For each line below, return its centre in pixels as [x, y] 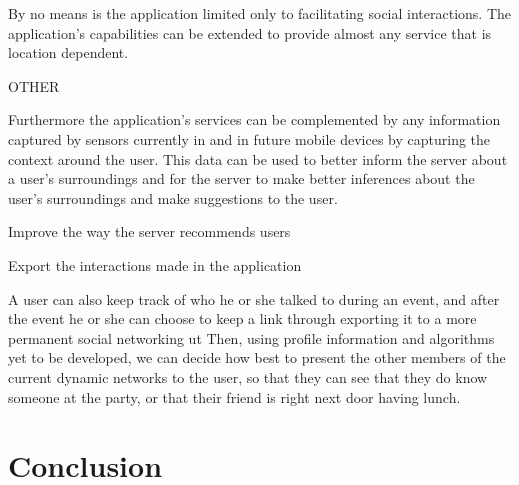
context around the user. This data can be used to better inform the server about [258, 158]
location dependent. [68, 52]
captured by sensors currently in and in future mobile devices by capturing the [249, 138]
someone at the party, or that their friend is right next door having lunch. [234, 396]
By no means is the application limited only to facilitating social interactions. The [259, 13]
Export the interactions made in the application [155, 264]
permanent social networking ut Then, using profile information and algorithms [251, 337]
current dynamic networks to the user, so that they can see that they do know [248, 376]
